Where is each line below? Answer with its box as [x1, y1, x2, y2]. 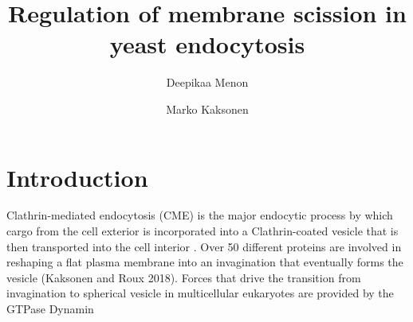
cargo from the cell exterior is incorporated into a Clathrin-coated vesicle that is [6, 223, 399, 239]
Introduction [6, 161, 148, 193]
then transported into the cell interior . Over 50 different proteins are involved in [6, 238, 402, 254]
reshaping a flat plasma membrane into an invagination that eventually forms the [6, 254, 403, 270]
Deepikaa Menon [166, 74, 249, 91]
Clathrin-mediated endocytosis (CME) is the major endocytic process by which [6, 207, 393, 223]
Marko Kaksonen [166, 100, 249, 117]
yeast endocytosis [109, 28, 305, 60]
